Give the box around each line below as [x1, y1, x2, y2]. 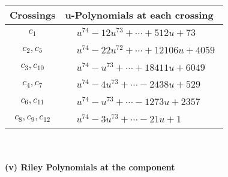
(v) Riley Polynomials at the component [5, 161, 175, 173]
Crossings [10, 8, 56, 22]
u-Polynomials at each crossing [65, 8, 214, 22]
